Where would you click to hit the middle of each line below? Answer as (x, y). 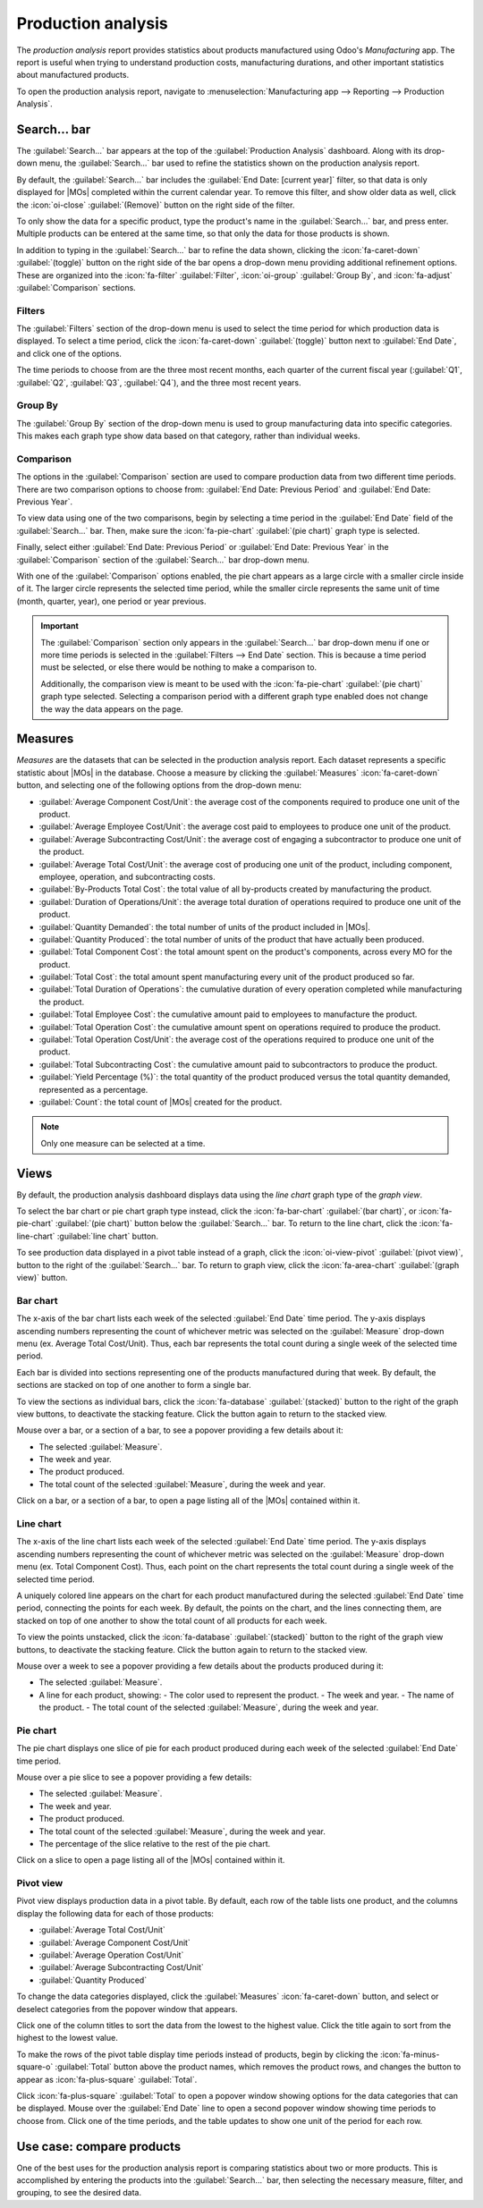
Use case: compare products (99, 2146)
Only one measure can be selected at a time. (123, 1143)
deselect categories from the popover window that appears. (127, 2009)
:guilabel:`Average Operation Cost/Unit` (111, 1955)
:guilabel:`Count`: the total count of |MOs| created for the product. (161, 1102)
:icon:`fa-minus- (410, 2054)
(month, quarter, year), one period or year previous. (111, 601)
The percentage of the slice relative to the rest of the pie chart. (155, 1843)
